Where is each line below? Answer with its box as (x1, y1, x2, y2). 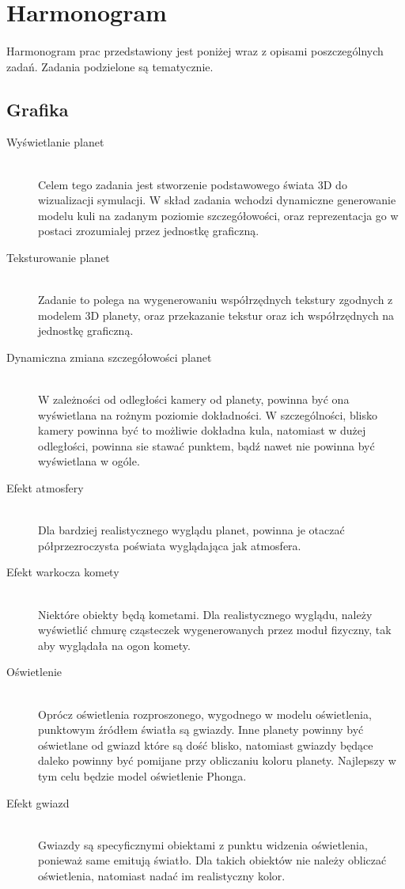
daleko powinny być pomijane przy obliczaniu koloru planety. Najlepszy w (38, 752, 396, 769)
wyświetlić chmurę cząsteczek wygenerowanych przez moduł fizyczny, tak (38, 621, 392, 638)
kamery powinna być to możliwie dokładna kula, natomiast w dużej (38, 422, 366, 439)
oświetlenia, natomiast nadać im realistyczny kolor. (38, 867, 286, 883)
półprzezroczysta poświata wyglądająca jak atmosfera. (38, 537, 301, 553)
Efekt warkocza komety (6, 564, 119, 580)
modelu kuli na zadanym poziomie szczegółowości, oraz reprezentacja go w (38, 207, 399, 223)
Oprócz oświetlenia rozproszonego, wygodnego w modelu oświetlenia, (38, 705, 372, 722)
